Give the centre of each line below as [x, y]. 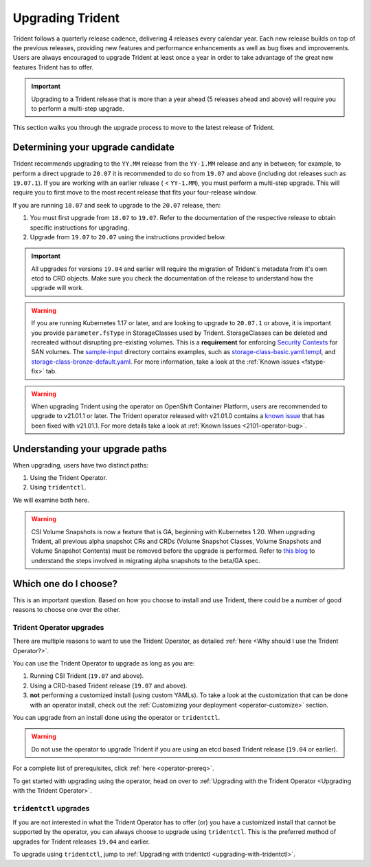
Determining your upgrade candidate [93, 147]
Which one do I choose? [65, 583]
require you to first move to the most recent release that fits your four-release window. [135, 193]
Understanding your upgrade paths [90, 449]
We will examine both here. [51, 500]
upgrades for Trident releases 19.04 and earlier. [81, 842]
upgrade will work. [57, 288]
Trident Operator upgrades [58, 627]
